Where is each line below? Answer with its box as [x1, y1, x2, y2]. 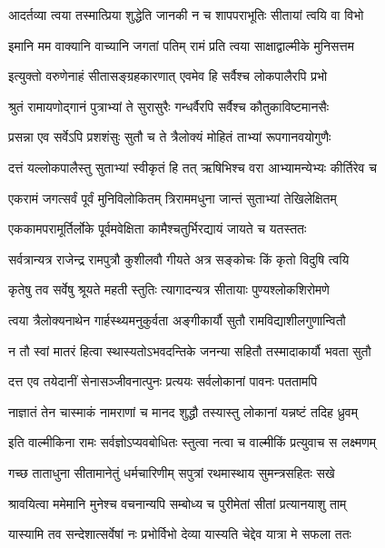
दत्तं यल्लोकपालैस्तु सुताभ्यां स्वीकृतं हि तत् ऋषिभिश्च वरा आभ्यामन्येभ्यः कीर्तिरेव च [8, 157, 377, 176]
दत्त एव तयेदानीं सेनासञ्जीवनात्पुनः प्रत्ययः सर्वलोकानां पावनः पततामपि [8, 372, 318, 391]
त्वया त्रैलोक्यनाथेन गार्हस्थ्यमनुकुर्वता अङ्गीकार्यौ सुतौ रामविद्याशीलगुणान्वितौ [8, 310, 346, 329]
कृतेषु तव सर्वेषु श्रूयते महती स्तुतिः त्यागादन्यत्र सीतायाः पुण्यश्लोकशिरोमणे [8, 280, 330, 299]
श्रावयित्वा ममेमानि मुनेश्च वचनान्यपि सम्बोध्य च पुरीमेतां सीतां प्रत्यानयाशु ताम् [8, 493, 347, 513]
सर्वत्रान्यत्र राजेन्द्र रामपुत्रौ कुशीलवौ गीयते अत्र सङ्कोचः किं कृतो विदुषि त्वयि [8, 249, 350, 268]
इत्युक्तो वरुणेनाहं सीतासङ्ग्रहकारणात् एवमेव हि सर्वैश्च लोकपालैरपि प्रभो [8, 66, 328, 85]
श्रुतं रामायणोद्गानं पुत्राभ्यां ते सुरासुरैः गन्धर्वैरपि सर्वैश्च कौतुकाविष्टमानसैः [8, 96, 330, 115]
